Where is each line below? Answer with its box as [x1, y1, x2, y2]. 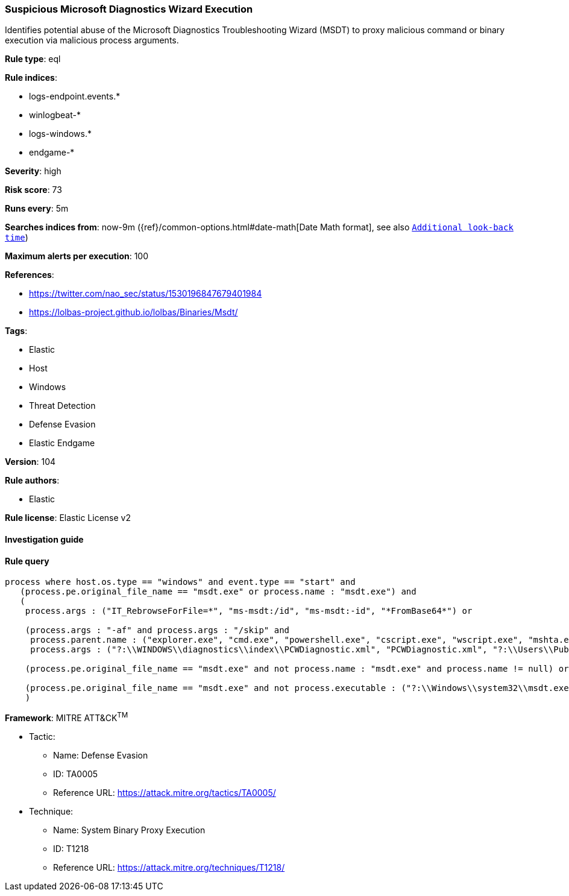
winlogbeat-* [29, 110, 81, 121]
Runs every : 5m [5, 203, 69, 214]
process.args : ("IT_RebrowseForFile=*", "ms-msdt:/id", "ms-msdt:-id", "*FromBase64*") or [25, 606, 473, 616]
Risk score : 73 [5, 185, 62, 195]
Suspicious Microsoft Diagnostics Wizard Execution [5, 3, 253, 15]
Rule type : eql [5, 54, 61, 65]
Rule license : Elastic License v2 [5, 513, 131, 523]
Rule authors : [5, 475, 60, 486]
